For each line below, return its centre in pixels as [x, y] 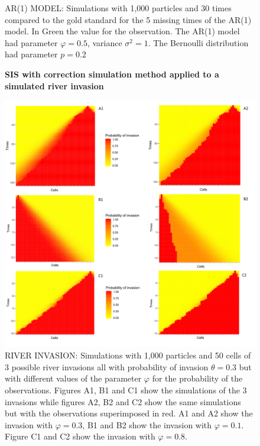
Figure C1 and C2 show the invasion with [80, 436]
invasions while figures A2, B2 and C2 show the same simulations [123, 401]
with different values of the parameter [73, 378]
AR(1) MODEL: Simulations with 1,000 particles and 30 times [118, 8]
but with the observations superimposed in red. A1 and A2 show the [129, 413]
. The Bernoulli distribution [198, 42]
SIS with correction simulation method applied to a [112, 74]
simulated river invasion [54, 85]
